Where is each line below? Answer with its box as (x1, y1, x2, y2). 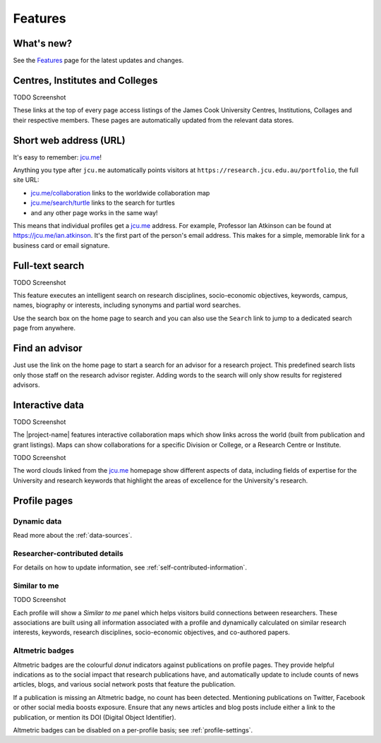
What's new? (13, 37, 73, 49)
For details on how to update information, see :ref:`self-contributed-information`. (13, 563, 247, 572)
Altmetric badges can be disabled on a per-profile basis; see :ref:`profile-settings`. (13, 725, 253, 734)
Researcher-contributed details (13, 548, 123, 558)
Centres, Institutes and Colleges (13, 74, 158, 86)
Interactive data (13, 399, 85, 411)
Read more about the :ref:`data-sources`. (13, 531, 133, 539)
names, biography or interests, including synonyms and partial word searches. (13, 301, 241, 310)
